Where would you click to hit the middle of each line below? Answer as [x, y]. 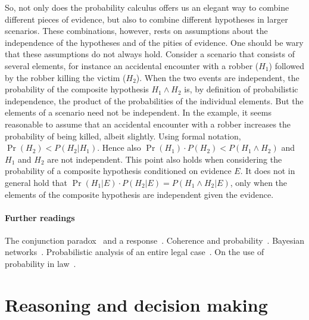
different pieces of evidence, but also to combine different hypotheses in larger [146, 19]
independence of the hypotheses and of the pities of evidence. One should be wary [154, 42]
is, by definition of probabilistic [241, 89]
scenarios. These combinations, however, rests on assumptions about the [136, 31]
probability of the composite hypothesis [77, 89]
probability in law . [40, 264]
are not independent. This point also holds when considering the [165, 159]
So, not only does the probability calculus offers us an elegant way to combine [147, 7]
